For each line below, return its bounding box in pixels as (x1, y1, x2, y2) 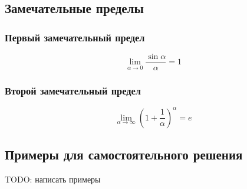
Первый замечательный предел (5, 30, 145, 44)
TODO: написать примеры (5, 172, 101, 185)
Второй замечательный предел (5, 83, 141, 97)
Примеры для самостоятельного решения (5, 145, 243, 164)
